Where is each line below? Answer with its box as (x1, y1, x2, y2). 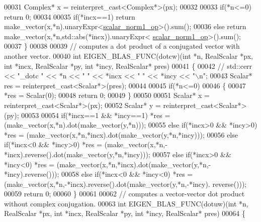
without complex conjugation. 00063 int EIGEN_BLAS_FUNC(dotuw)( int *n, (4, 198, 248, 208)
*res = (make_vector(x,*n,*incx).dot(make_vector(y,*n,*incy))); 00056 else (4, 129, 238, 140)
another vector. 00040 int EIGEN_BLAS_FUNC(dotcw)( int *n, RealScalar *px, (4, 50, 253, 61)
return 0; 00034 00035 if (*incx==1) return (4, 11, 135, 22)
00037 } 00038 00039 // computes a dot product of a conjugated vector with (4, 41, 240, 51)
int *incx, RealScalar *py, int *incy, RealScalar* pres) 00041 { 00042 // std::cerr (4, 60, 252, 71)
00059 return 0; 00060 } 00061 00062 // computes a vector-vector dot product (4, 188, 245, 199)
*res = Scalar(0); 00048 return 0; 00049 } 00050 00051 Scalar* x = (4, 90, 210, 100)
